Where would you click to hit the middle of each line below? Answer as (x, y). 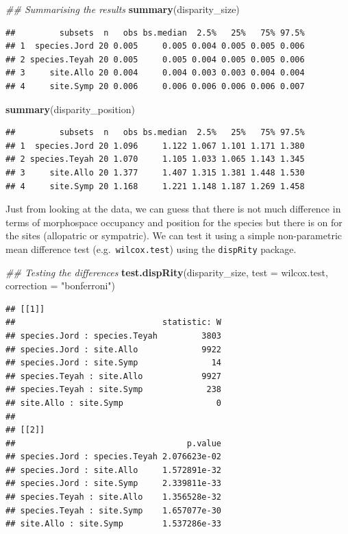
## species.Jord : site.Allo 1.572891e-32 (113, 470)
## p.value (113, 443)
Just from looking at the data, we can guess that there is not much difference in (173, 209)
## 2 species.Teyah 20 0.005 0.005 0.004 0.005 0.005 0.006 (155, 59)
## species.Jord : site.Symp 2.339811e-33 (113, 484)
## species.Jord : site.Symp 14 (113, 363)
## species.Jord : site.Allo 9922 (113, 349)
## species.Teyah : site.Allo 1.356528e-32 (113, 497)
